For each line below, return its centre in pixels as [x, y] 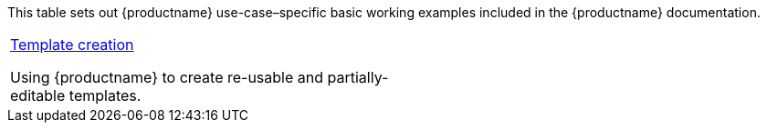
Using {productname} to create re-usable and [167, 77]
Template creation [72, 45]
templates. [105, 95]
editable [38, 95]
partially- [358, 77]
